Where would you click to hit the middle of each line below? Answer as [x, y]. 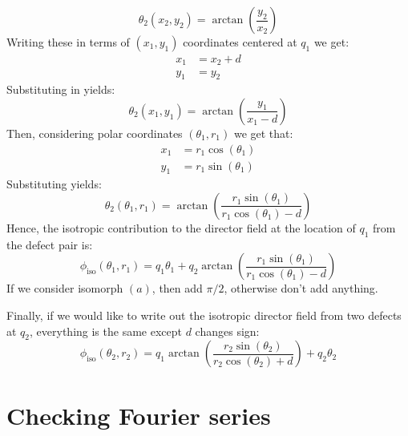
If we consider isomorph [65, 288]
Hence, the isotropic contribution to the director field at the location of [181, 227]
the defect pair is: [50, 244]
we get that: [263, 133]
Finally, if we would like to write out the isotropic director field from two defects [204, 315]
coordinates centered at [240, 42]
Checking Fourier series [139, 415]
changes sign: [227, 331]
